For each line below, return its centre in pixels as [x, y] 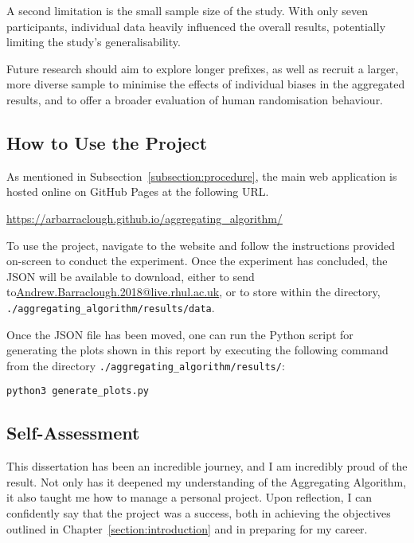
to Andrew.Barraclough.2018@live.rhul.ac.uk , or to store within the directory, [193, 292]
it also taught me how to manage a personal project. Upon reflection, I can [189, 497]
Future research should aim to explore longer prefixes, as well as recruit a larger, [203, 68]
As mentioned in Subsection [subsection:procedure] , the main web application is [202, 176]
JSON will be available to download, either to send [131, 276]
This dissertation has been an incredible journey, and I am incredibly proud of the [207, 466]
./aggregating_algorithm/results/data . [111, 307]
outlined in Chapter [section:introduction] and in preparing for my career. [187, 528]
